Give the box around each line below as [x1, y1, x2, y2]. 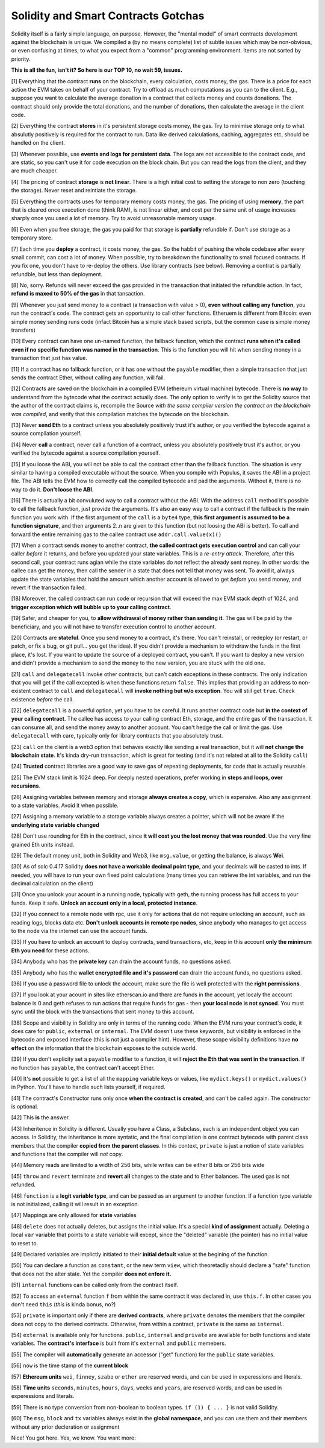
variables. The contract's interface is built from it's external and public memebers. [11, 1339, 226, 1347]
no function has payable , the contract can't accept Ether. [11, 1064, 155, 1071]
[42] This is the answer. [11, 1114, 70, 1121]
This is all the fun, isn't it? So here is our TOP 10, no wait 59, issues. [11, 66, 183, 74]
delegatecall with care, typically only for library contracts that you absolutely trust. [11, 732, 223, 739]
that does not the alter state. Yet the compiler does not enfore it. [11, 1270, 172, 1277]
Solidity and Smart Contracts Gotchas [11, 9, 205, 22]
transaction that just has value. [11, 355, 87, 362]
